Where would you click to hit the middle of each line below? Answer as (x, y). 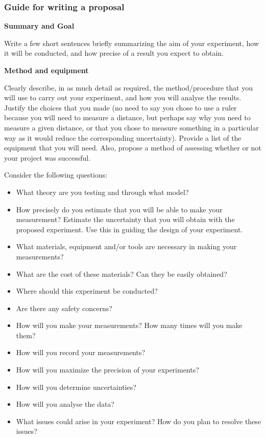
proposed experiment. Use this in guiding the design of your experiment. (129, 229)
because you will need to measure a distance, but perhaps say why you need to (127, 117)
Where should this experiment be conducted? (87, 291)
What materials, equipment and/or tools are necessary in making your (126, 246)
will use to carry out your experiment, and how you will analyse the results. (123, 97)
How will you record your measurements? (81, 352)
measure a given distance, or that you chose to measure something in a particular (131, 127)
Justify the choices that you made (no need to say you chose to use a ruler (121, 107)
